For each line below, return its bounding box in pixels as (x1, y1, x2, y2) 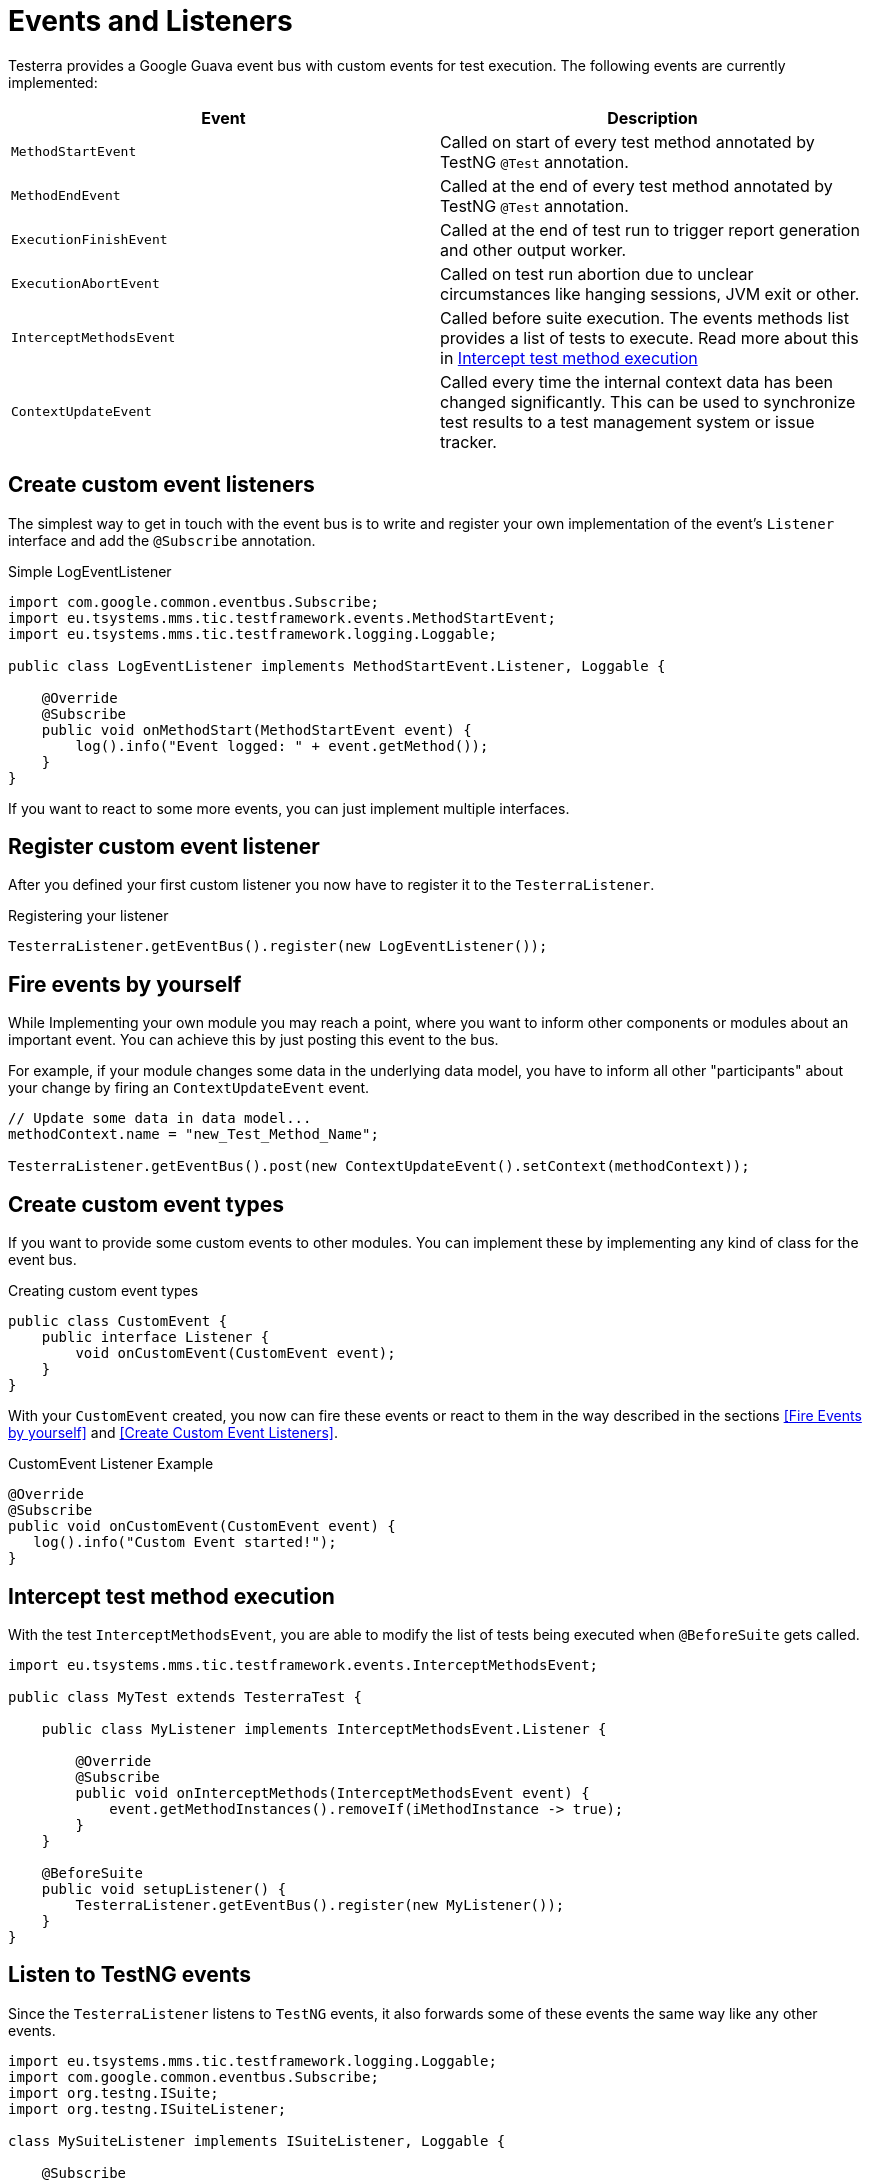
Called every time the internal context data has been (440, 371, 834, 392)
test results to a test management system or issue (440, 411, 815, 432)
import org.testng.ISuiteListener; (8, 2100, 287, 2117)
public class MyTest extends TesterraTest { (8, 1688, 363, 1705)
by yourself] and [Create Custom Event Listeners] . (8, 1424, 338, 1442)
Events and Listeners (8, 4, 293, 38)
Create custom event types (8, 1191, 285, 1217)
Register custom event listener (8, 834, 320, 860)
